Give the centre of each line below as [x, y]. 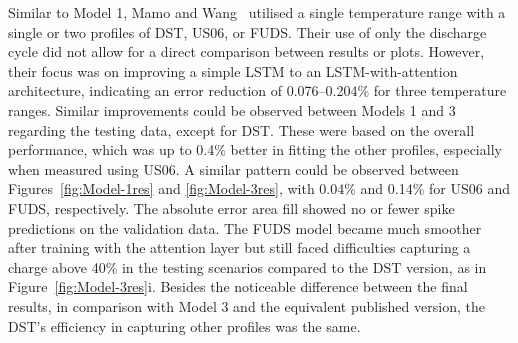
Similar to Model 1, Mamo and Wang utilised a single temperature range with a [257, 12]
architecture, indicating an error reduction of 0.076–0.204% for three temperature [257, 90]
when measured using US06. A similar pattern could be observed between [233, 168]
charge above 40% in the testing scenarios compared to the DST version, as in [247, 266]
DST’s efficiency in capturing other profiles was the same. [184, 325]
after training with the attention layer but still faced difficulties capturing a [239, 247]
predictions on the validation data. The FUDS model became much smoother [245, 227]
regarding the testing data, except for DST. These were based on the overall [241, 129]
